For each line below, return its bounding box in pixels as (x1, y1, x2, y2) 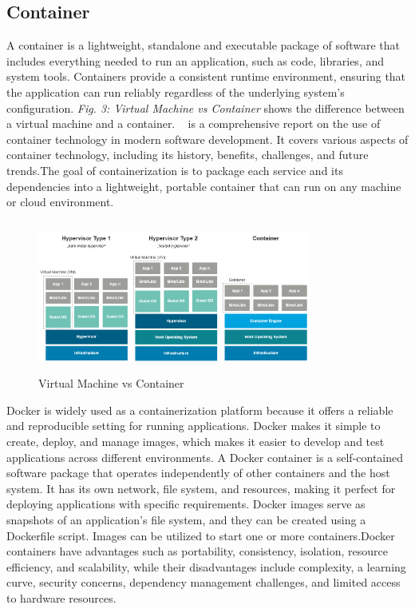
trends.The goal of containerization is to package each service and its (6, 161, 343, 178)
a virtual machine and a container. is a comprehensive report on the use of (6, 115, 381, 132)
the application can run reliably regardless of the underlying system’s (6, 83, 345, 100)
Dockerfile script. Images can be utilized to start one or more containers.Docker (6, 527, 395, 543)
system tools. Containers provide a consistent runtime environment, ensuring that (6, 68, 406, 85)
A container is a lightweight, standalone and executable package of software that (6, 37, 401, 54)
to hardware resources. (6, 590, 117, 607)
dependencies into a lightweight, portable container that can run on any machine (6, 177, 401, 194)
